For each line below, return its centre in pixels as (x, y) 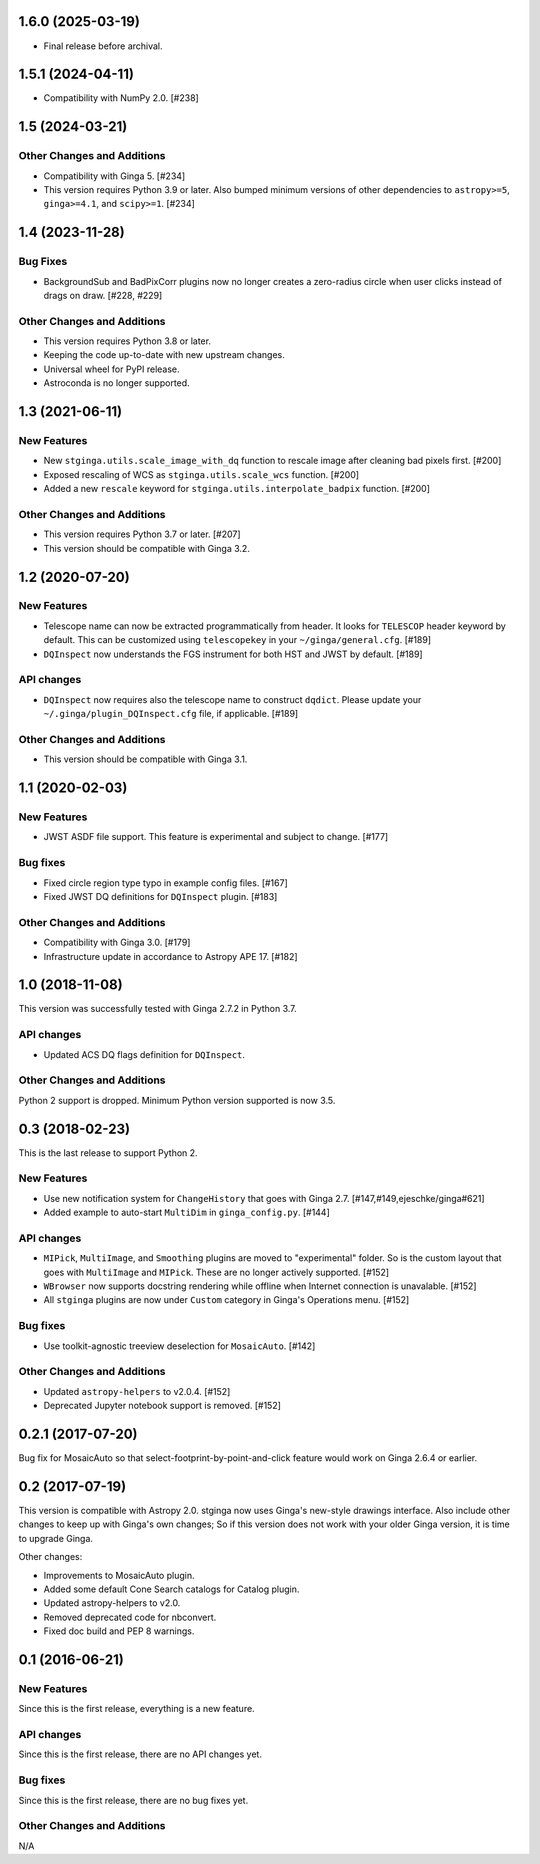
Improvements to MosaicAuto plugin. (119, 1575)
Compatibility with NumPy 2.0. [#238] (121, 98)
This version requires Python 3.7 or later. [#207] (142, 534)
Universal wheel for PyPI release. (111, 369)
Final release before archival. (103, 46)
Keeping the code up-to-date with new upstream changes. (164, 355)
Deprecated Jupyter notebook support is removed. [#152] (162, 1406)
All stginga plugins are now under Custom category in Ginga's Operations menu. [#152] (226, 1300)
